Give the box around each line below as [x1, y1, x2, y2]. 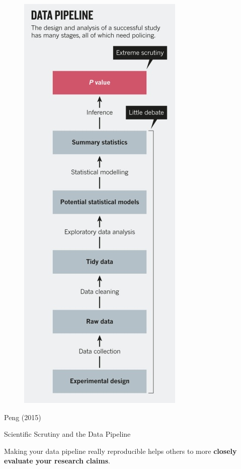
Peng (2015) [4, 412, 41, 422]
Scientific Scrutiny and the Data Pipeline [4, 429, 131, 439]
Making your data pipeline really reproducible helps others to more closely [4, 445, 237, 456]
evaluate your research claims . [4, 455, 110, 466]
